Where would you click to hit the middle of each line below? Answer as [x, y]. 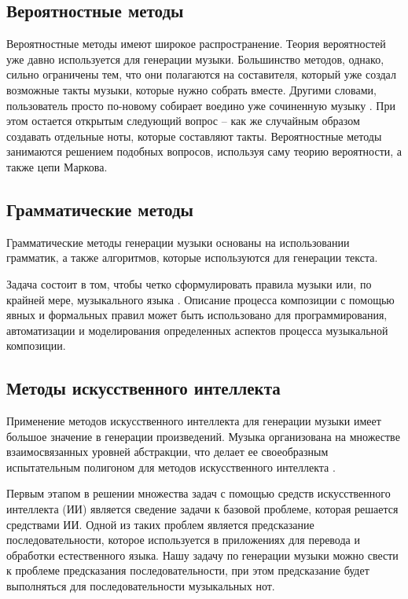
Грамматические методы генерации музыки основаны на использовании [178, 242]
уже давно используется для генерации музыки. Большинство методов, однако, [195, 59]
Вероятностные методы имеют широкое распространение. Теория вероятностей [196, 44]
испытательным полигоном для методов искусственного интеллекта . [171, 467]
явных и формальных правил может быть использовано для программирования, [197, 315]
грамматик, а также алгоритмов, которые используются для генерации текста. [192, 257]
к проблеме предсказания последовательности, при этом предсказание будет [188, 570]
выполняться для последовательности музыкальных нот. [141, 586]
